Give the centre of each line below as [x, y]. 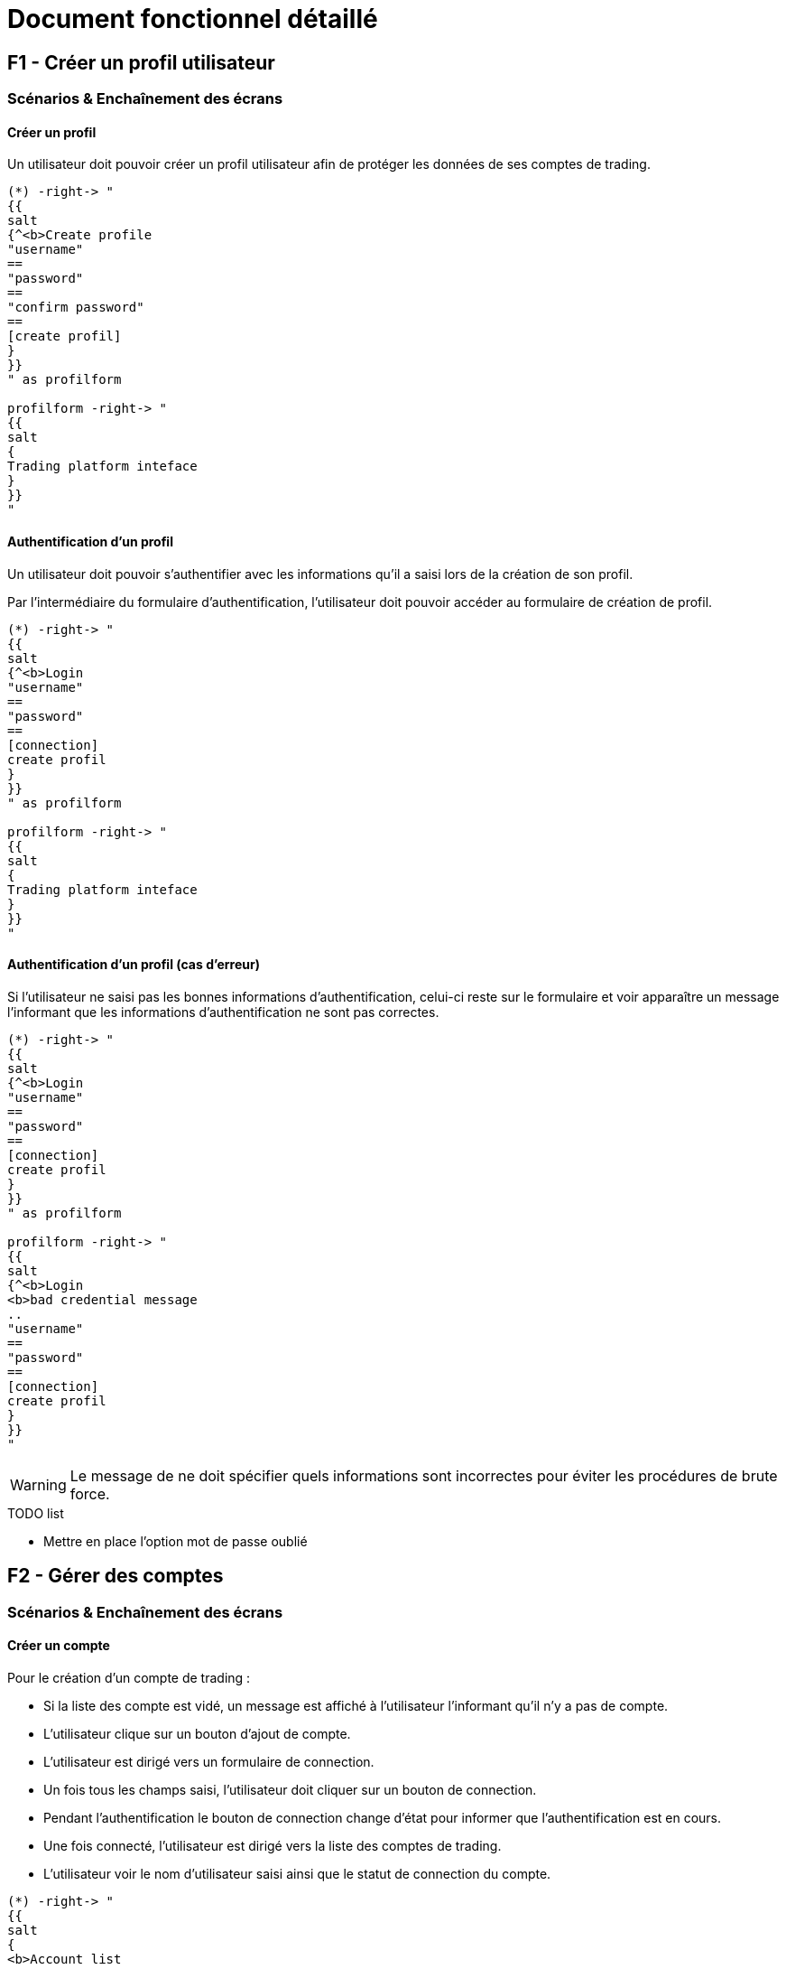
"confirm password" [76, 308]
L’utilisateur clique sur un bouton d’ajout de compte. [197, 1733]
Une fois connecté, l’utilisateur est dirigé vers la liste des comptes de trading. [273, 1845]
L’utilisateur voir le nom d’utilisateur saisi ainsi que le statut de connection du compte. [297, 1873]
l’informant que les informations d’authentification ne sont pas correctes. [223, 1012]
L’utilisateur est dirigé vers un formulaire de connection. [209, 1761]
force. [90, 1493]
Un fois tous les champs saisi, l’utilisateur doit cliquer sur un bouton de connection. [290, 1789]
